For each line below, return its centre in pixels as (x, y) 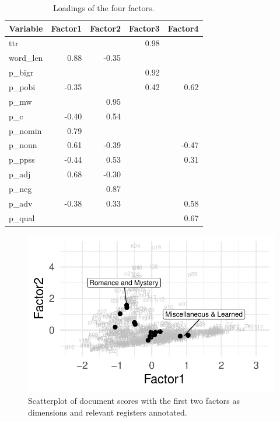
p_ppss (22, 159)
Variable (26, 28)
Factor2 (105, 28)
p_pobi (22, 86)
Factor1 (66, 28)
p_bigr (21, 72)
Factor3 (144, 28)
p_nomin (25, 130)
